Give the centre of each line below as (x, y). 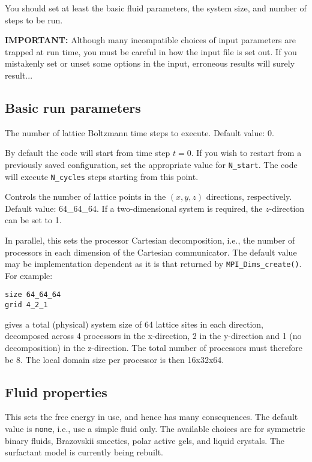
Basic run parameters (73, 107)
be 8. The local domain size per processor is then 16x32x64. (115, 359)
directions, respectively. (249, 196)
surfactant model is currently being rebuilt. (84, 452)
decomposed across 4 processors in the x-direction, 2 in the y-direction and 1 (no (153, 336)
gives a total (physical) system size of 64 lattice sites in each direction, (134, 324)
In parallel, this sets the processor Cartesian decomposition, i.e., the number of (150, 240)
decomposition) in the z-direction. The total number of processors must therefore (154, 347)
